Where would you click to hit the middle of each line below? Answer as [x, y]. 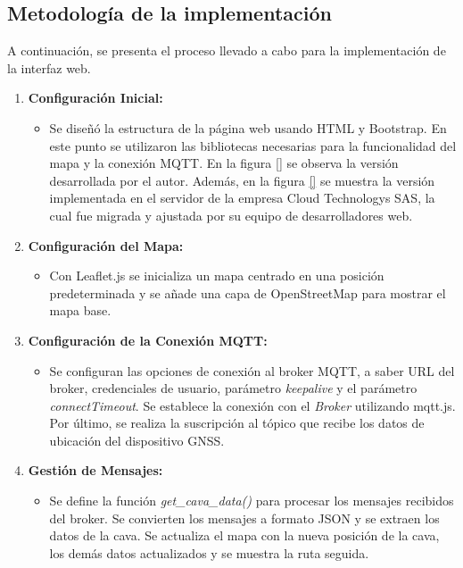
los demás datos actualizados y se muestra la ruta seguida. [209, 552]
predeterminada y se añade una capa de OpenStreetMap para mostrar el [248, 292]
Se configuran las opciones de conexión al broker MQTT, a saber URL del [252, 370]
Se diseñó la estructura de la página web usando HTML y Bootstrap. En [248, 127]
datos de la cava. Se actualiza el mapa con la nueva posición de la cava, [244, 535]
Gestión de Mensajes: [95, 470]
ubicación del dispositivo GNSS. [137, 440]
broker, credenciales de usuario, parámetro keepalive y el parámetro [233, 388]
